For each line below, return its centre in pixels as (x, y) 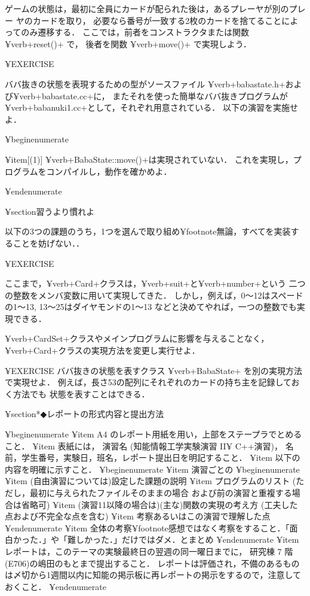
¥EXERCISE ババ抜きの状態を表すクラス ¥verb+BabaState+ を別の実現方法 (154, 370)
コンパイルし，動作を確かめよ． (109, 171)
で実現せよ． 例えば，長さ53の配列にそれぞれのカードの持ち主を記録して (148, 382)
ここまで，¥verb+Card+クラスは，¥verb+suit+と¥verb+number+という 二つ (155, 283)
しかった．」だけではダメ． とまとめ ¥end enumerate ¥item (187, 539)
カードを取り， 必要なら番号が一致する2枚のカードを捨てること (157, 20)
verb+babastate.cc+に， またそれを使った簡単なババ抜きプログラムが (154, 95)
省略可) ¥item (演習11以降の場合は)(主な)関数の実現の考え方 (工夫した (159, 504)
